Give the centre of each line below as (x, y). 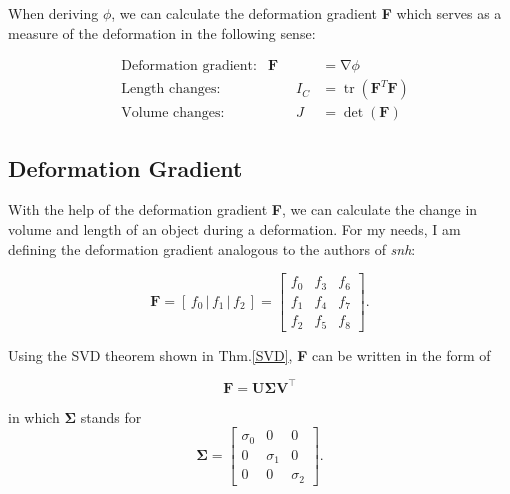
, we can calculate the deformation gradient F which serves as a (306, 13)
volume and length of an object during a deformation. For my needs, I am (234, 229)
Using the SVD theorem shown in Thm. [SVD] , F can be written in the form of (249, 354)
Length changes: (171, 89)
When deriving (53, 13)
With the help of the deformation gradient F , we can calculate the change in (243, 209)
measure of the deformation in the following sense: (162, 32)
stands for (111, 416)
